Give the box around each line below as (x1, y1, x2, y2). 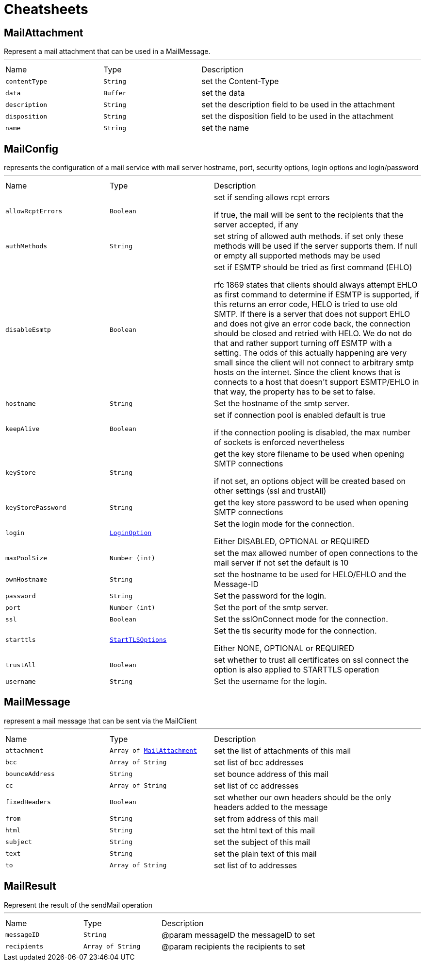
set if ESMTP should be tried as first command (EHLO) (214, 262, 412, 273)
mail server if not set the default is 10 (214, 558, 349, 568)
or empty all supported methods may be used (214, 251, 380, 261)
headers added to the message (214, 802, 328, 812)
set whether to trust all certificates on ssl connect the (214, 655, 409, 665)
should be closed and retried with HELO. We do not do (214, 328, 412, 339)
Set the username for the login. (214, 676, 327, 687)
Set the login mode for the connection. (214, 519, 355, 529)
